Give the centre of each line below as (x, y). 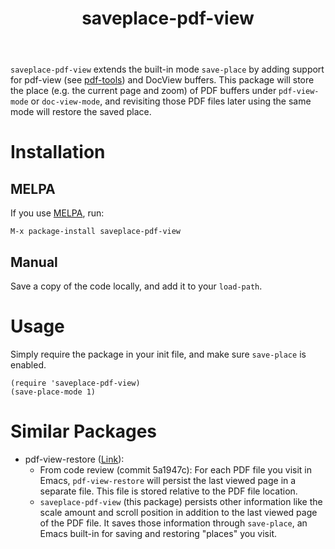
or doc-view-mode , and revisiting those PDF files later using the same (171, 101)
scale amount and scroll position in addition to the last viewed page (178, 512)
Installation (58, 152)
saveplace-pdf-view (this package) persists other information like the (181, 501)
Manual (34, 262)
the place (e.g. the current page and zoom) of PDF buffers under (143, 91)
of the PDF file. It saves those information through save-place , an (173, 523)
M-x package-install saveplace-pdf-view (96, 232)
